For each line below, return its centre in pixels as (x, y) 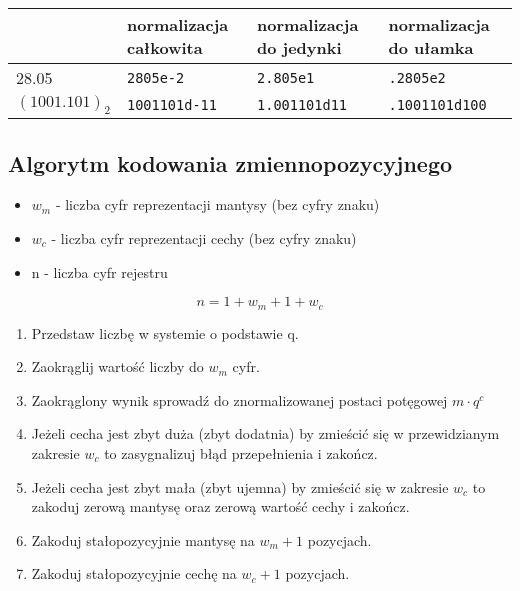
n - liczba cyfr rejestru (99, 271)
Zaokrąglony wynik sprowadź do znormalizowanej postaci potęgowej (239, 399)
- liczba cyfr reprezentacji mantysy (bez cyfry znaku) (217, 204)
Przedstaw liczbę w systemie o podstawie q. (165, 332)
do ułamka (431, 47)
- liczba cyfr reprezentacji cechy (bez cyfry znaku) (204, 237)
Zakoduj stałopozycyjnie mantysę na (143, 539)
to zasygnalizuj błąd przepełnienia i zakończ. (241, 453)
